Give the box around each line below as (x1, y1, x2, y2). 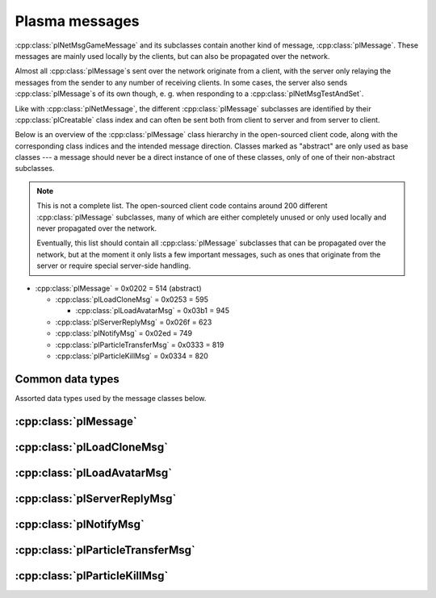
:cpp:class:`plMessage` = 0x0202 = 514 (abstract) (35, 283, 202, 293)
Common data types (15, 372, 120, 386)
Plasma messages (15, 12, 140, 30)
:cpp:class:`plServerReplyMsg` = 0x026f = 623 (55, 317, 212, 327)
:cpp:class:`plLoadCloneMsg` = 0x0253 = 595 (55, 295, 209, 304)
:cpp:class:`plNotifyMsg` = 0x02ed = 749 (55, 328, 193, 338)
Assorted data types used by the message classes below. (15, 393, 207, 403)
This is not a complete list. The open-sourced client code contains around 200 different (36, 201, 328, 211)
